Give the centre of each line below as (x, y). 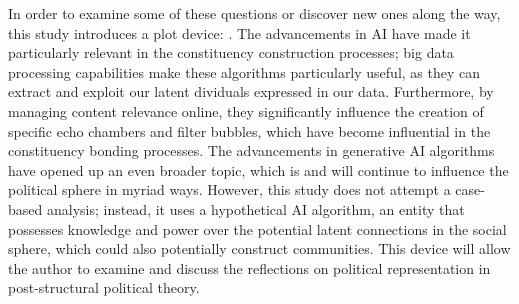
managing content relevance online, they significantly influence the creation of (246, 110)
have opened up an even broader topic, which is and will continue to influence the (258, 169)
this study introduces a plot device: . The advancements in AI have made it (239, 32)
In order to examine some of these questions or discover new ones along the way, (254, 13)
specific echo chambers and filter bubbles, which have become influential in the (249, 130)
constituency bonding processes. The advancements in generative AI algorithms (251, 150)
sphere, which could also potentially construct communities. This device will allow (259, 248)
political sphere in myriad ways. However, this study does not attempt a (229, 189)
